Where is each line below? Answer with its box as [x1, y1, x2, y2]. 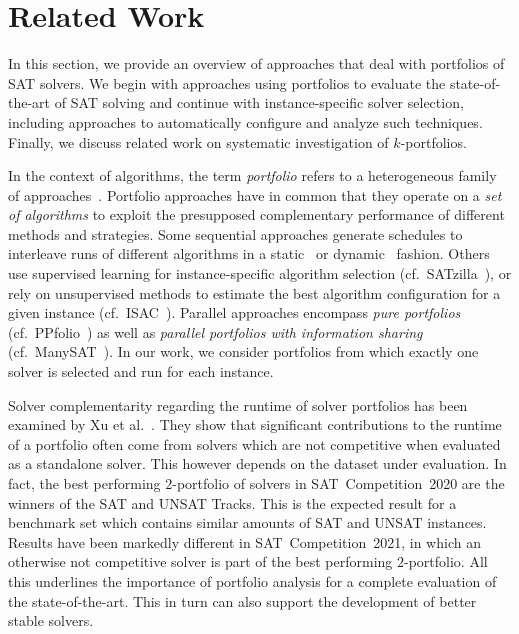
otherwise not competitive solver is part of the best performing [8, 551, 393, 572]
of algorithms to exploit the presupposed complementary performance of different [8, 204, 505, 225]
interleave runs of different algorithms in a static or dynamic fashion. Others [8, 243, 490, 264]
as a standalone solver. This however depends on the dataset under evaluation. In [8, 453, 507, 474]
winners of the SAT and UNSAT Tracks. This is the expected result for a [8, 492, 457, 513]
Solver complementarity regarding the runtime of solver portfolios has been [8, 394, 468, 415]
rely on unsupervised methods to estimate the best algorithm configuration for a [8, 282, 501, 303]
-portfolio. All [404, 551, 488, 572]
